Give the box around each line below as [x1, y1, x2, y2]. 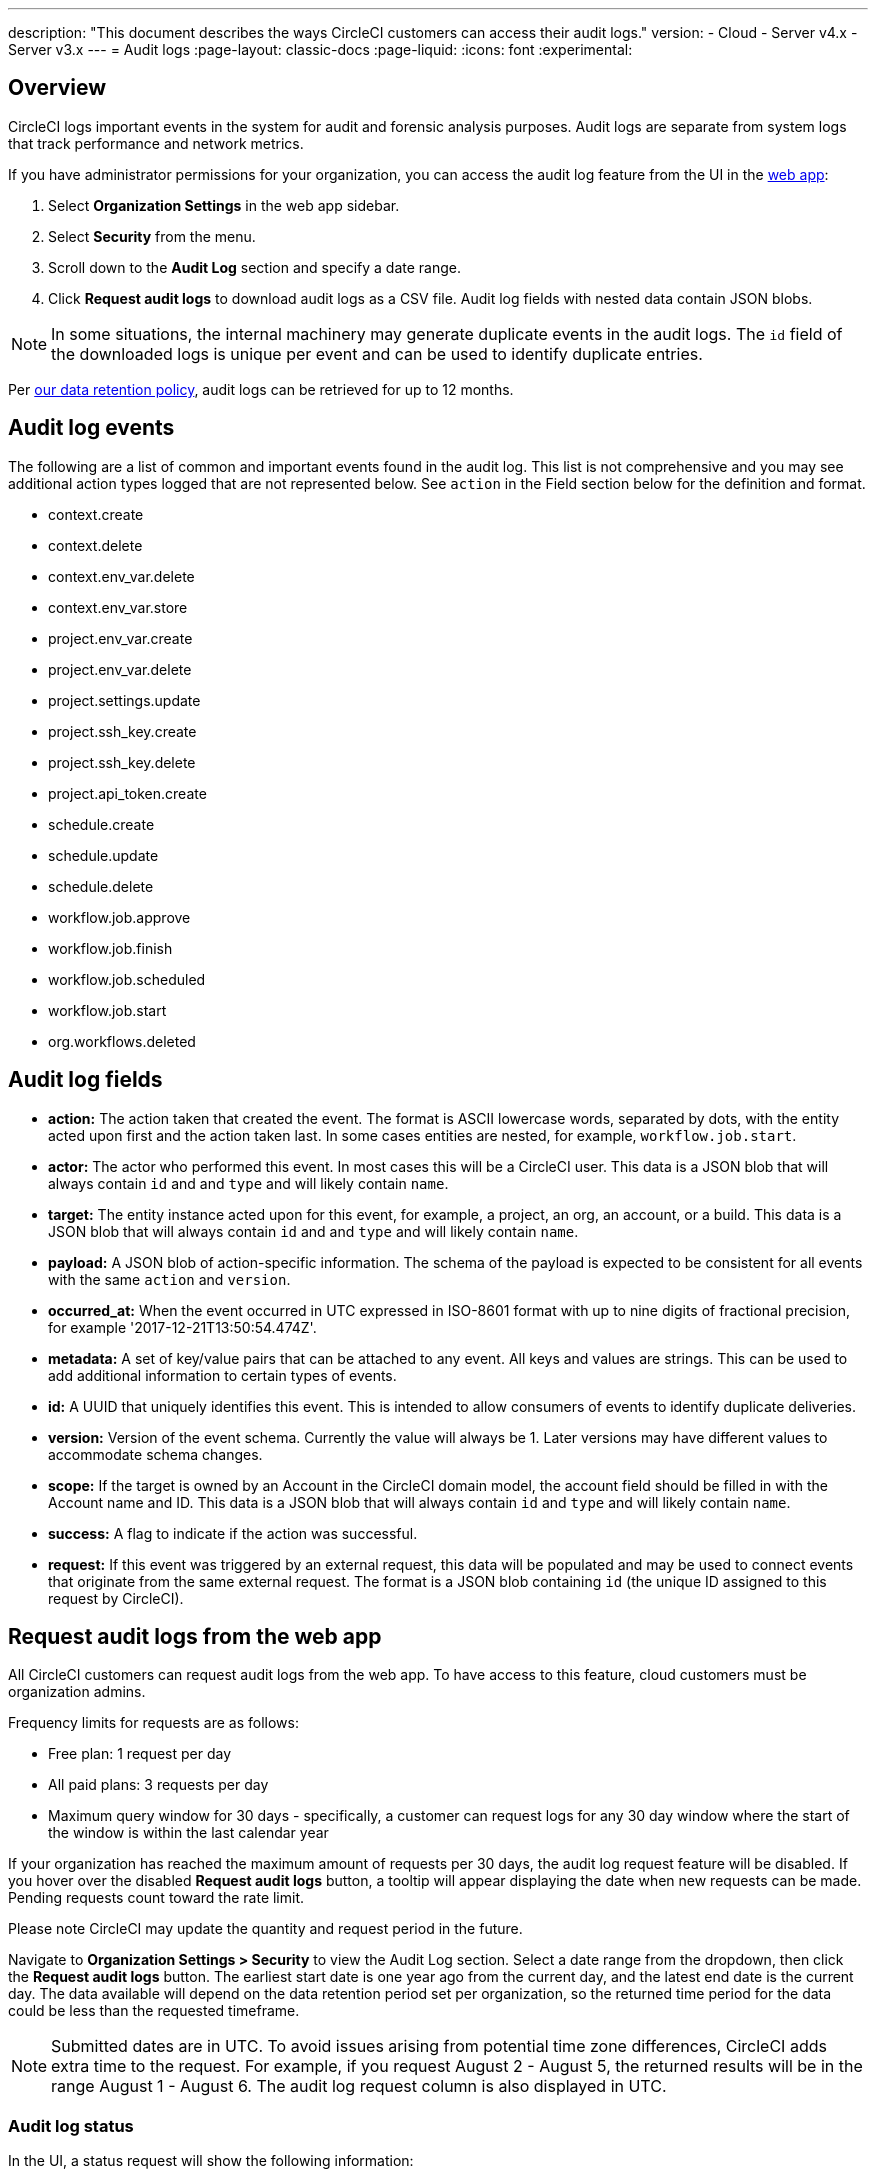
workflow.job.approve [48, 908, 191, 926]
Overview [8, 75, 107, 101]
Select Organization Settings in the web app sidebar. [48, 196, 400, 214]
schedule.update [48, 846, 159, 864]
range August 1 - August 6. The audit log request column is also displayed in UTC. [51, 2076, 667, 2097]
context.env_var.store [48, 598, 188, 616]
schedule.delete [48, 877, 154, 895]
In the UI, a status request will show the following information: [8, 2152, 414, 2170]
